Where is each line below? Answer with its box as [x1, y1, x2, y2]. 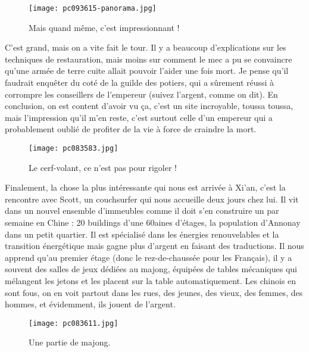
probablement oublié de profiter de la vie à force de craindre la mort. [5, 123, 257, 135]
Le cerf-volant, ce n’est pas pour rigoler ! [29, 161, 177, 173]
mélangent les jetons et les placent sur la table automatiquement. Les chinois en [5, 275, 296, 286]
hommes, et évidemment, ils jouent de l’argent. [5, 298, 176, 310]
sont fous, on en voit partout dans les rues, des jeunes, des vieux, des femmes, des [5, 286, 303, 298]
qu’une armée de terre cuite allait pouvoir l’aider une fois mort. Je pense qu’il [5, 64, 289, 77]
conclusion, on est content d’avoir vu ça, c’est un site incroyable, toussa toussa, [5, 99, 294, 112]
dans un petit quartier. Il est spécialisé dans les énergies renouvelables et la [5, 228, 279, 240]
